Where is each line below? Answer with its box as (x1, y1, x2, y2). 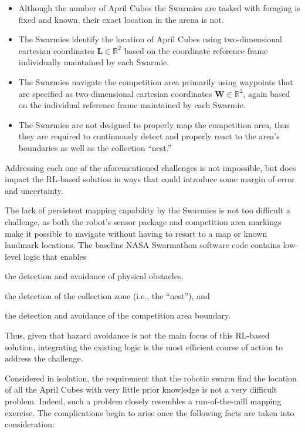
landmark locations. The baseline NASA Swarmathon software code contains (5, 239, 280, 251)
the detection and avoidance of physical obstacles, (5, 270, 184, 282)
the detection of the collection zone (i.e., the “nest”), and (5, 289, 210, 302)
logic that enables (23, 250, 87, 262)
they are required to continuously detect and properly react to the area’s (18, 130, 280, 142)
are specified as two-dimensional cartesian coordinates (18, 87, 212, 99)
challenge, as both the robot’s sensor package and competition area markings (5, 215, 282, 227)
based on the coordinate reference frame (124, 44, 268, 56)
